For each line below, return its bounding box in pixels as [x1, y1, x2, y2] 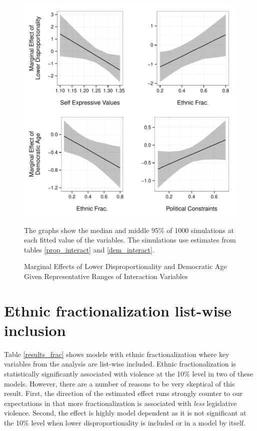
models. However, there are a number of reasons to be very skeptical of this [4, 378, 235, 388]
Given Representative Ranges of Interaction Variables [24, 270, 188, 281]
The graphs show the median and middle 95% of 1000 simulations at [24, 224, 234, 235]
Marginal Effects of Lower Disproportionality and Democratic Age [24, 261, 227, 271]
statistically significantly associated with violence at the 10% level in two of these [4, 368, 253, 379]
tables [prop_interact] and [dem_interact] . [24, 244, 154, 254]
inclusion [4, 319, 66, 340]
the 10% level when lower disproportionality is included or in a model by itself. [4, 417, 246, 428]
